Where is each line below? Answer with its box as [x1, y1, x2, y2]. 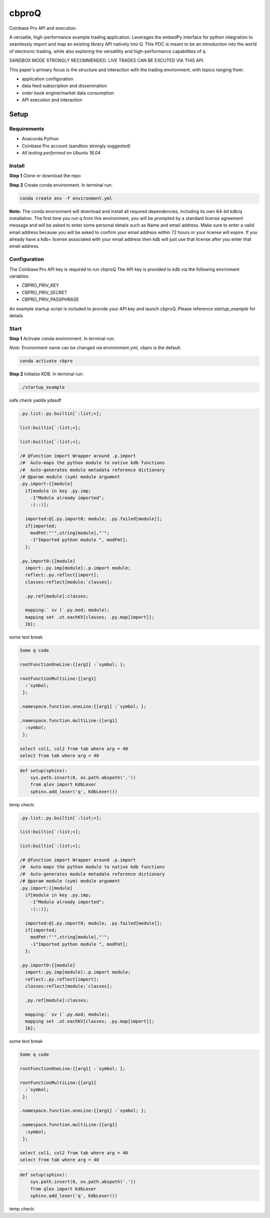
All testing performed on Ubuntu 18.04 [21, 150, 101, 155]
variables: [9, 273, 29, 279]
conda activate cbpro [19, 358, 73, 364]
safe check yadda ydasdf [9, 397, 61, 403]
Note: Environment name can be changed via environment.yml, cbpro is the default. [9, 345, 182, 351]
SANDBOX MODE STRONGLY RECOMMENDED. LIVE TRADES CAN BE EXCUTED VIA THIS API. [9, 58, 204, 64]
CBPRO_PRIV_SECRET [21, 289, 67, 295]
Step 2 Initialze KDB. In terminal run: [9, 371, 84, 377]
